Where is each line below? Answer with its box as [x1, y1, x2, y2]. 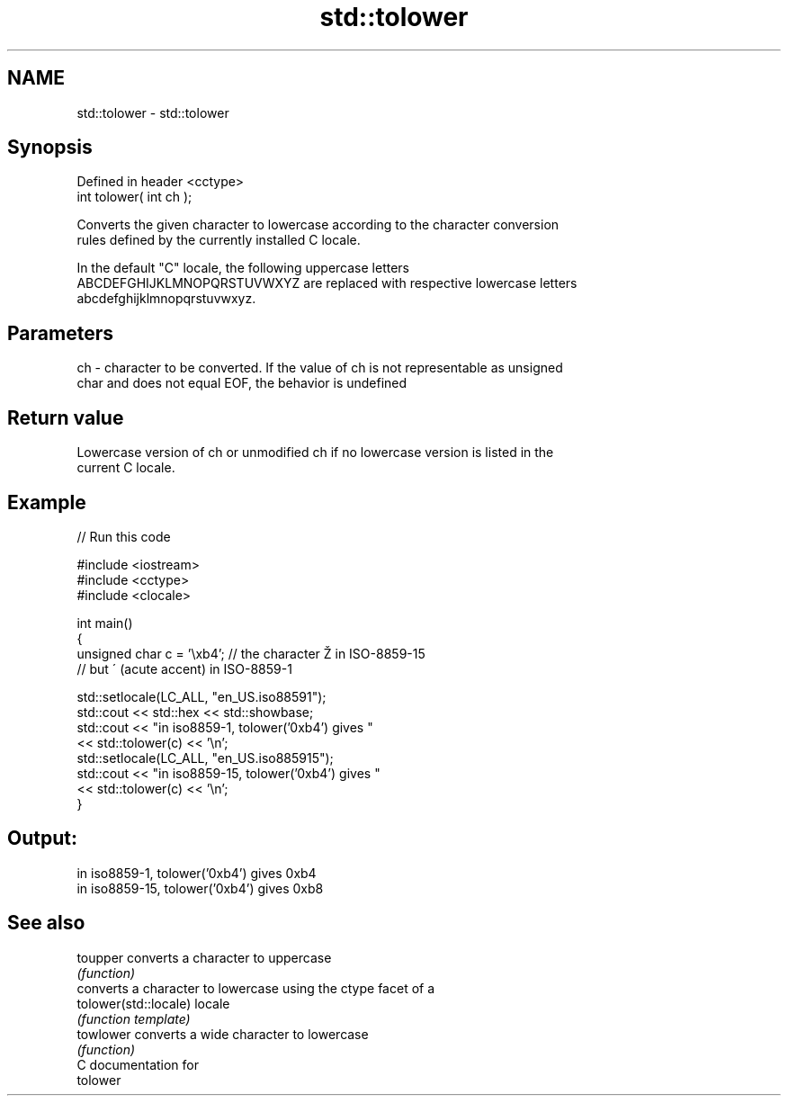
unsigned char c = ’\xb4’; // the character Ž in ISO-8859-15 [76, 645, 425, 661]
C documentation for [76, 1056, 200, 1072]
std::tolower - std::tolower [76, 104, 229, 121]
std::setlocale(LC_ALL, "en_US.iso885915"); [76, 749, 334, 766]
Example [7, 490, 86, 514]
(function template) [76, 1010, 191, 1027]
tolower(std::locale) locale [76, 995, 230, 1011]
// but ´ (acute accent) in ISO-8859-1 [76, 660, 292, 677]
